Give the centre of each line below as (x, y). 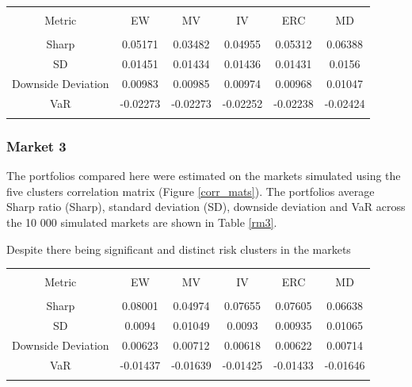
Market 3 (36, 146)
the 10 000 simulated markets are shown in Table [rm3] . (142, 222)
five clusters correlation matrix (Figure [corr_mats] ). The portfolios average (191, 191)
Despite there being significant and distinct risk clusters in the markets (179, 249)
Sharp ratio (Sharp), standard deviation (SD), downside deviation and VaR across (206, 207)
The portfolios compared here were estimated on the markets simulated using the (204, 176)
